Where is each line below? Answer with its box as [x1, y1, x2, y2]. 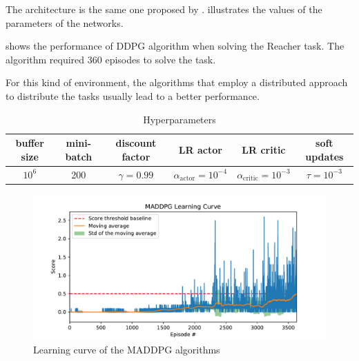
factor [122, 149, 151, 163]
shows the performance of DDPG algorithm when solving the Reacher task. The [6, 39, 345, 53]
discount [115, 136, 157, 150]
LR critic [242, 142, 286, 156]
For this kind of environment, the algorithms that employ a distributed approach [6, 75, 348, 90]
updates [305, 149, 344, 163]
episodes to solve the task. [105, 52, 216, 66]
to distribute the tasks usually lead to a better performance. [6, 88, 260, 103]
